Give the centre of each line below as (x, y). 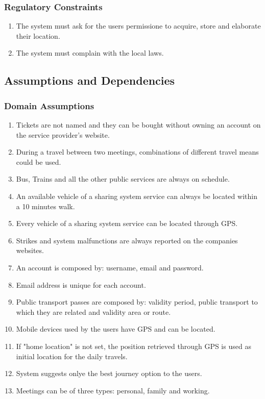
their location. (38, 35)
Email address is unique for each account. (81, 284)
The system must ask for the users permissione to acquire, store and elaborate (138, 26)
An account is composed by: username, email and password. (110, 267)
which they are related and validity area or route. (93, 311)
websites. (30, 250)
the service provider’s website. (63, 134)
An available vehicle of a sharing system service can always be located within (137, 196)
